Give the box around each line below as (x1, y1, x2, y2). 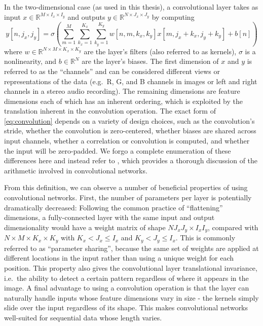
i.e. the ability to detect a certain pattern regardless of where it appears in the (4, 272, 249, 283)
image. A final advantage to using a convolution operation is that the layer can (4, 282, 249, 293)
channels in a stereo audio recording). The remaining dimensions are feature (4, 86, 240, 96)
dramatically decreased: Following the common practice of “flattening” (4, 202, 223, 212)
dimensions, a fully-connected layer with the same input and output (4, 212, 215, 223)
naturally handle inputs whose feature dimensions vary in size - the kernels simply (4, 292, 259, 303)
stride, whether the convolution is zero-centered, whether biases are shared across (4, 125, 256, 136)
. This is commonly (175, 232, 236, 243)
